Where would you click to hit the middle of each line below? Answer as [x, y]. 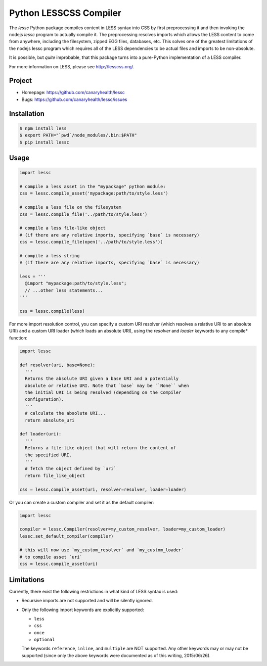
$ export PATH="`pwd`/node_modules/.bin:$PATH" [78, 135]
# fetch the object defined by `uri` [70, 469]
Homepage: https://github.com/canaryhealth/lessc [73, 93]
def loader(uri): [41, 434]
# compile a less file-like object [63, 228]
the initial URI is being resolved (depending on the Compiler [103, 393]
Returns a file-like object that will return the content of [101, 448]
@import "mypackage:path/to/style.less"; [76, 284]
